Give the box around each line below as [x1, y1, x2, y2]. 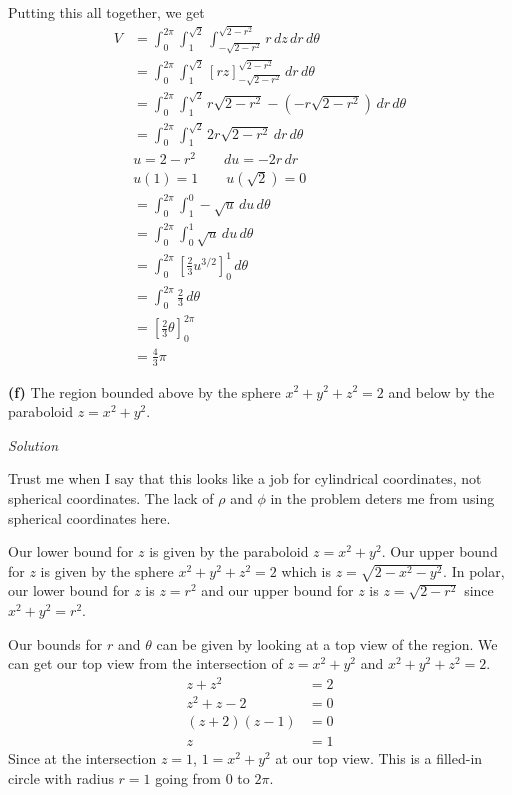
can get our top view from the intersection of [8, 653, 283, 674]
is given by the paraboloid [149, 541, 309, 562]
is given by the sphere [40, 560, 174, 581]
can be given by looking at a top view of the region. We [156, 633, 498, 654]
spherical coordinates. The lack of [8, 487, 214, 508]
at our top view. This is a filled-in [275, 748, 483, 769]
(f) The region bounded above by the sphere [8, 381, 281, 402]
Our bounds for [8, 633, 103, 654]
